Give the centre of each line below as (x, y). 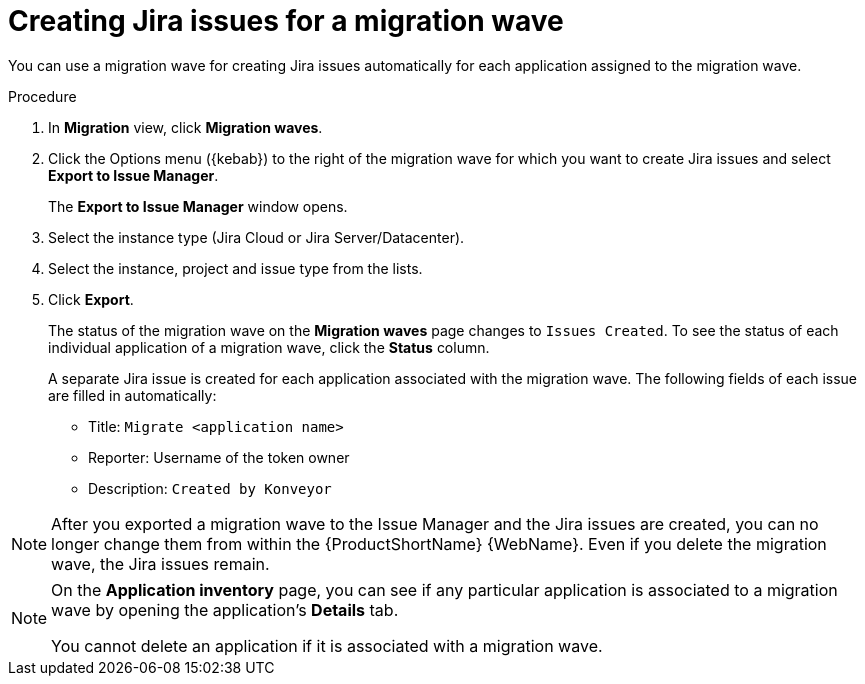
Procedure (42, 96)
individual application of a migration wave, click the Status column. (269, 347)
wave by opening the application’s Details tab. (225, 609)
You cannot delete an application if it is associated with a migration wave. (327, 645)
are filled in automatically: (132, 395)
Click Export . (91, 299)
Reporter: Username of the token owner (219, 457)
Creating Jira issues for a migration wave (286, 21)
